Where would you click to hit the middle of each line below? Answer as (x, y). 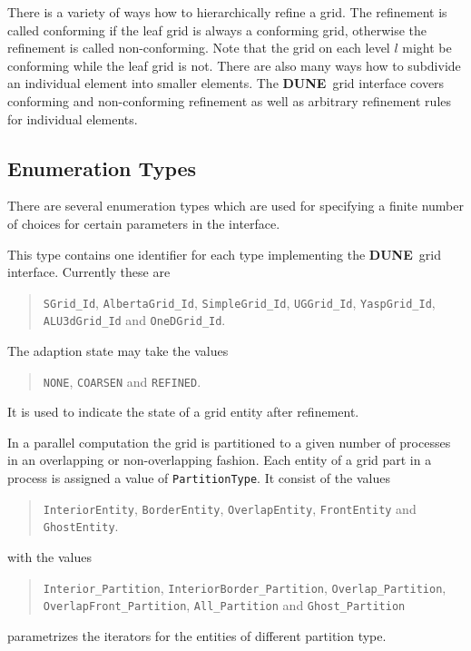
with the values (50, 557)
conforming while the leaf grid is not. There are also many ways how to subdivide (234, 65)
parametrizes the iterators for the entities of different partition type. (197, 635)
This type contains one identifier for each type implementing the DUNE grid (224, 254)
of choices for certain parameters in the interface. (144, 223)
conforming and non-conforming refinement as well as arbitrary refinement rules (230, 100)
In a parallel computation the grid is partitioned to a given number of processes (229, 442)
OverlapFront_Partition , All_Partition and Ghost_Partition (224, 605)
